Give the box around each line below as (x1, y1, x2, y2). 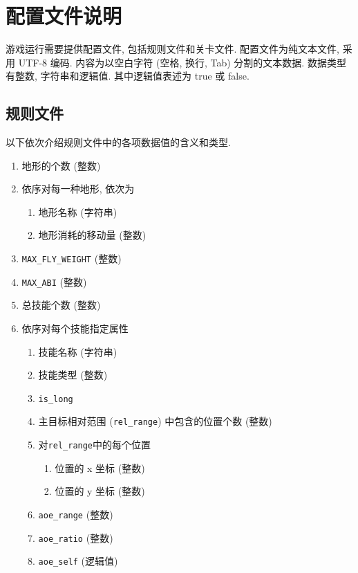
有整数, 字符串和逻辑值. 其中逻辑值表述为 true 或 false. (6, 69, 249, 83)
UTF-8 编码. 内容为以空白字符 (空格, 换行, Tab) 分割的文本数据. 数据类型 (18, 55, 346, 69)
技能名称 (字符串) (38, 344, 117, 358)
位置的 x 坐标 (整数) (55, 460, 145, 475)
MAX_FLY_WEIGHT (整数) (21, 251, 122, 266)
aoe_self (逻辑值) (38, 554, 118, 568)
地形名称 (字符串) (38, 204, 117, 219)
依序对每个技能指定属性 (21, 320, 129, 335)
